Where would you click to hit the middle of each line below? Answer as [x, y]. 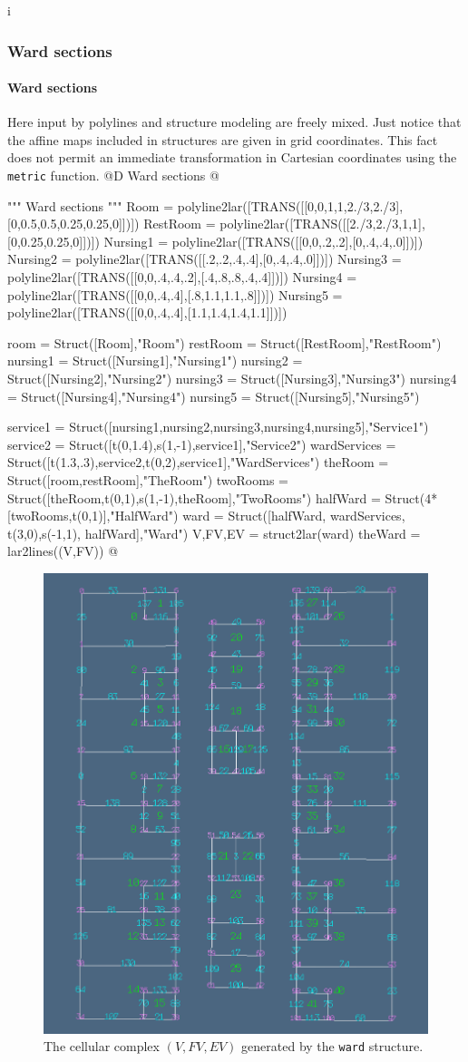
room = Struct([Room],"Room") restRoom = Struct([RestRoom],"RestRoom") [224, 342]
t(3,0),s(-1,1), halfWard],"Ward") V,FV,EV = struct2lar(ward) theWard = [214, 533]
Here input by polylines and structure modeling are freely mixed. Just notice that [234, 122]
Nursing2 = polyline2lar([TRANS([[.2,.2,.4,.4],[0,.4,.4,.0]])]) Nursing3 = [205, 259]
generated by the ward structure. [332, 1046]
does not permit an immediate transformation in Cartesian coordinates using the [232, 157]
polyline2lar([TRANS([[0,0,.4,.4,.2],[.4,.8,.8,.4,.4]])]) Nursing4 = [182, 277]
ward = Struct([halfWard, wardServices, [294, 516]
